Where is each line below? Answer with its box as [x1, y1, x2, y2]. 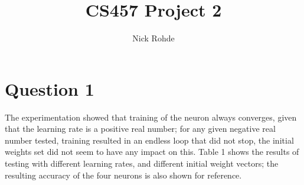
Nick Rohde [132, 32, 175, 44]
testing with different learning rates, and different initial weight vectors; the [5, 157, 279, 170]
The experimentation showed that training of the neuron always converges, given [5, 111, 297, 123]
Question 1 [5, 76, 94, 100]
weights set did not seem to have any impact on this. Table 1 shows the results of [5, 145, 299, 158]
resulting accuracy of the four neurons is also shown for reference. [5, 168, 242, 181]
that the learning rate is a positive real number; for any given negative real [5, 122, 276, 135]
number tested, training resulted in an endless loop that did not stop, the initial [5, 134, 294, 146]
